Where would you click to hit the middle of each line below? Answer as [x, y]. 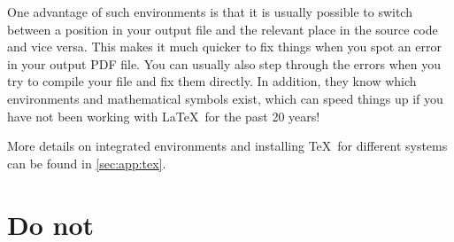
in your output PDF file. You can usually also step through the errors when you [224, 63]
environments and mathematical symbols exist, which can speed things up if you [225, 98]
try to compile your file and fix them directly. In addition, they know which [212, 81]
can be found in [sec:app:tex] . [87, 163]
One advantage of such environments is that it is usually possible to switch [210, 12]
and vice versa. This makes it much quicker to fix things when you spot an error [224, 47]
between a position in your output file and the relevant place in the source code [223, 29]
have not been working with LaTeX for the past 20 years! [164, 116]
